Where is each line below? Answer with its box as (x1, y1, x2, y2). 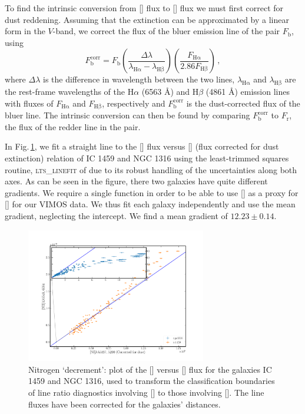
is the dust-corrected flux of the (186, 97, 300, 109)
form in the (5, 25, 45, 37)
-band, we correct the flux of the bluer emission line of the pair (52, 25, 280, 37)
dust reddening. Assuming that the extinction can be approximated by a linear (5, 13, 289, 25)
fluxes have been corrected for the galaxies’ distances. (28, 398, 221, 410)
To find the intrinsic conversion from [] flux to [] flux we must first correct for (5, 2, 284, 14)
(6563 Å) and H (141, 85, 199, 98)
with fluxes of (5, 97, 54, 109)
